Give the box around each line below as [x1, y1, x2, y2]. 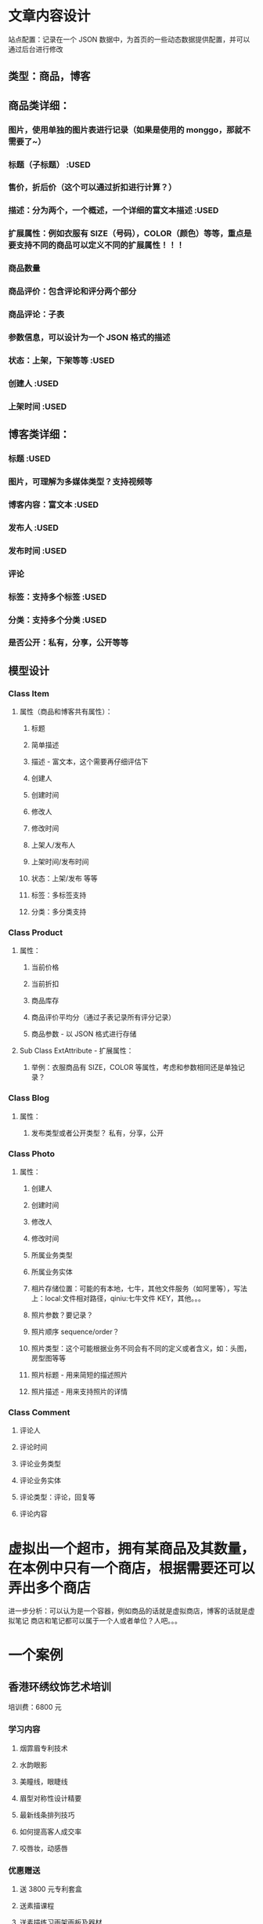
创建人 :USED [8, 378, 59, 389]
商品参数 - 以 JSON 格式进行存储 [31, 1029, 137, 1039]
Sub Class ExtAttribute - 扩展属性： [19, 1046, 134, 1056]
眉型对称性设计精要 [19, 1793, 82, 1802]
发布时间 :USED [8, 545, 67, 556]
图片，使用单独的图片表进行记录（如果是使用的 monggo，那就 [8, 124, 243, 135]
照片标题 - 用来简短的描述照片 [31, 1371, 128, 1380]
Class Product [8, 927, 63, 938]
